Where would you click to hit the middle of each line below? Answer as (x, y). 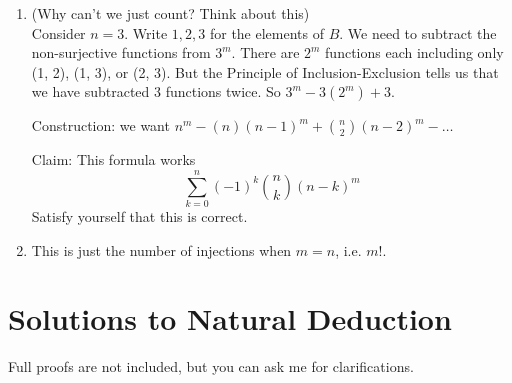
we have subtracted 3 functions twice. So (156, 91)
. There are (265, 52)
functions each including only (414, 52)
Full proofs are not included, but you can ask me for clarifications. (211, 366)
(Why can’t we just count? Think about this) (170, 13)
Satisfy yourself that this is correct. (139, 216)
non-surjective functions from (121, 52)
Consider (58, 32)
